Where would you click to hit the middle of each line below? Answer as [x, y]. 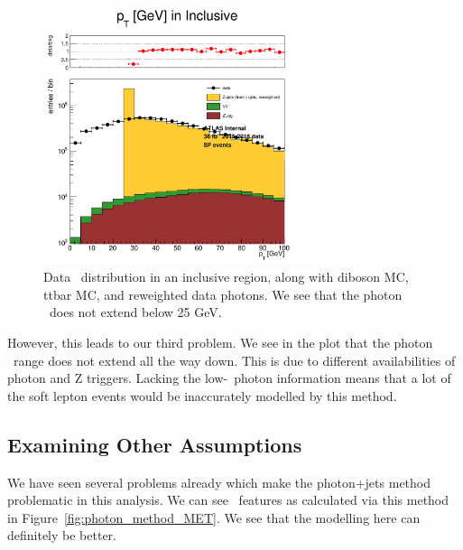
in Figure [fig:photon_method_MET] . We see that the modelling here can [214, 517]
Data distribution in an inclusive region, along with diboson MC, [226, 277]
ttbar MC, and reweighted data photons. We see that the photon [223, 294]
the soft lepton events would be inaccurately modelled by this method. [202, 395]
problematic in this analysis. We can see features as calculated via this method [228, 500]
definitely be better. [62, 535]
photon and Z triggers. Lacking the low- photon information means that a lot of [229, 378]
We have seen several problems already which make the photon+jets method [219, 482]
